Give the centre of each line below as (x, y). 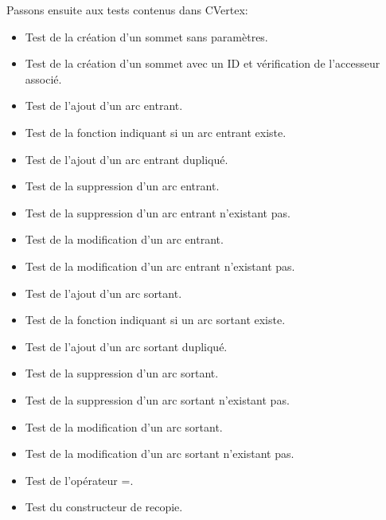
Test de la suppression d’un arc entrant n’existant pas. (158, 212)
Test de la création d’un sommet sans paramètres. (146, 36)
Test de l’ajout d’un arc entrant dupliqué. (127, 159)
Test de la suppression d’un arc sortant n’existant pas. (157, 399)
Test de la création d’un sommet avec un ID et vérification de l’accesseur (203, 63)
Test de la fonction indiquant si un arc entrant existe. (156, 132)
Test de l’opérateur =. (79, 480)
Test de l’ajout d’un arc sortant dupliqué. (126, 346)
